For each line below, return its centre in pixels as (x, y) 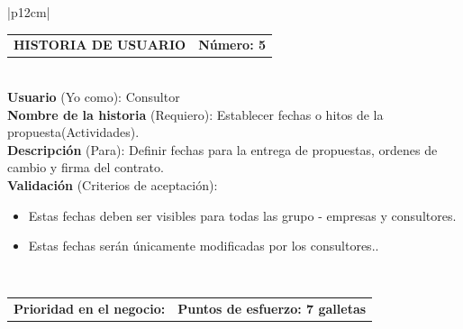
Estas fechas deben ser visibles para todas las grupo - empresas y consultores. (242, 215)
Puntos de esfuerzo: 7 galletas (272, 309)
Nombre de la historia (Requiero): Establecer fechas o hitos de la (195, 114)
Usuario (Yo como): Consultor (94, 97)
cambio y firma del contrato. (86, 167)
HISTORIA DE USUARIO (100, 45)
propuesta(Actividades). (73, 132)
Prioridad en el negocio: (90, 309)
